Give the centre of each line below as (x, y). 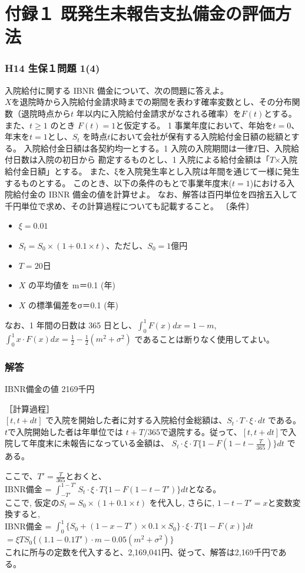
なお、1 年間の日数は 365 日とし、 (71, 325)
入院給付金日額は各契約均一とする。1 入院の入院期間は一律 (138, 148)
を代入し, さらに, (182, 502)
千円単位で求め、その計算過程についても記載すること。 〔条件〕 (130, 205)
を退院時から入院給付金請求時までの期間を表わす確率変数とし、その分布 (152, 102)
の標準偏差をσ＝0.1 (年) (74, 304)
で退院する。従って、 (201, 431)
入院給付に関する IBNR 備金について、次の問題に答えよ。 (117, 90)
